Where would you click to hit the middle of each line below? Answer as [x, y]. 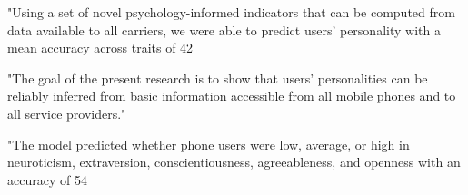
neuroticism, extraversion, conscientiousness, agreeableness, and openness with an [234, 162]
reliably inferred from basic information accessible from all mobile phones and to [232, 96]
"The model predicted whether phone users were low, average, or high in [209, 144]
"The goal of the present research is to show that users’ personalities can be [218, 78]
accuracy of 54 [47, 179]
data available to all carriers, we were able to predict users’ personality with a [224, 29]
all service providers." [67, 113]
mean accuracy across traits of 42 [100, 48]
